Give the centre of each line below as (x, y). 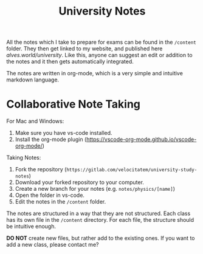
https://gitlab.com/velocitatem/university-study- (132, 170)
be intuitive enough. (31, 227)
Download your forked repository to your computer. (80, 182)
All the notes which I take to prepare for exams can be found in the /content (101, 42)
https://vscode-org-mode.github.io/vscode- (141, 139)
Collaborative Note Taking (74, 104)
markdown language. (33, 80)
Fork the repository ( (41, 170)
